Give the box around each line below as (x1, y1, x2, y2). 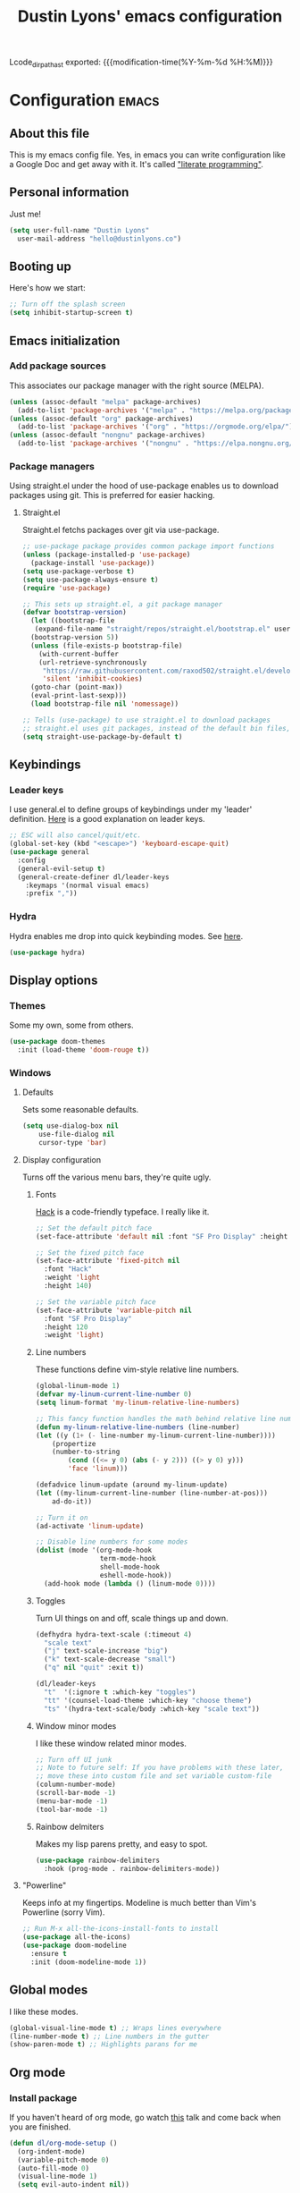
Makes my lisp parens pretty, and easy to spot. (35, 1838, 208, 1849)
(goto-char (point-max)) (30, 682, 123, 692)
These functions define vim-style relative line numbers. (35, 1364, 239, 1375)
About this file (9, 125, 90, 140)
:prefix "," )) (25, 889, 78, 898)
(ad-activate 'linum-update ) (35, 1521, 145, 1530)
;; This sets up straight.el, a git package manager (21, 599, 223, 609)
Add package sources (9, 360, 107, 372)
